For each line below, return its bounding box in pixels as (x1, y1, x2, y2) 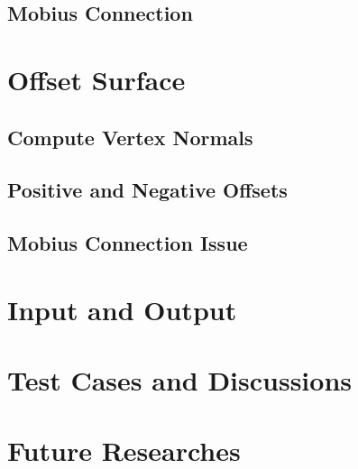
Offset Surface (7, 60, 186, 97)
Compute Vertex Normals (7, 123, 253, 151)
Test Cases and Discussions (7, 362, 353, 399)
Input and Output (7, 290, 237, 327)
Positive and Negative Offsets (7, 176, 288, 204)
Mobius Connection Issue (7, 229, 248, 257)
